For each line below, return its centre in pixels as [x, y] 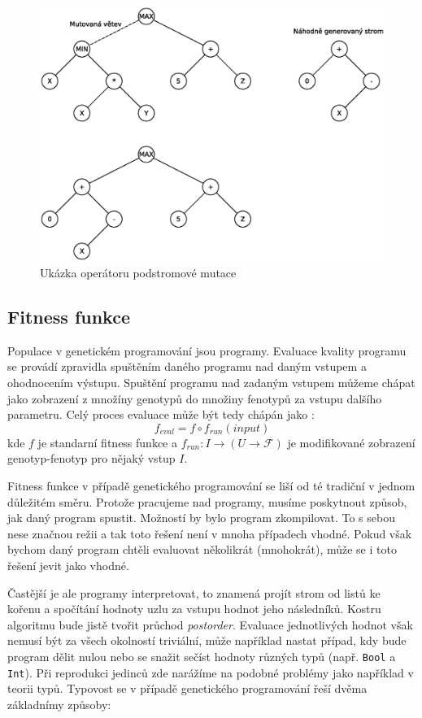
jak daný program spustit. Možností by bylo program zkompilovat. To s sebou [201, 518]
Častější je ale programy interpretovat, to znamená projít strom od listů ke [194, 592]
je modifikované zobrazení [351, 442]
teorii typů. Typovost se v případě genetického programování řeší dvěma [187, 688]
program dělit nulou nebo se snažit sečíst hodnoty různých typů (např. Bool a [202, 656]
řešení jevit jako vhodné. [68, 565]
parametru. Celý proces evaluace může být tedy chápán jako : [161, 414]
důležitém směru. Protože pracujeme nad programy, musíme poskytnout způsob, [207, 501]
